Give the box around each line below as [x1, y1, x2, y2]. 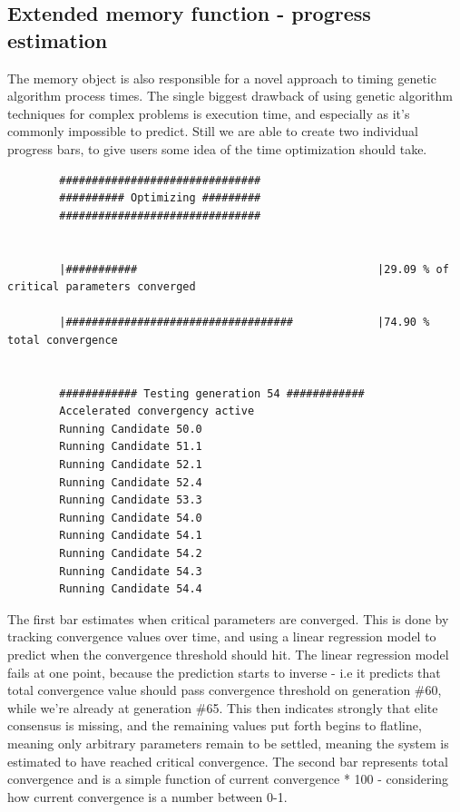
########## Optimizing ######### [59, 191, 261, 205]
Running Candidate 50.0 [59, 422, 202, 435]
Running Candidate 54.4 [59, 582, 202, 596]
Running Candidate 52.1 [59, 458, 202, 472]
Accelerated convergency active [59, 405, 255, 418]
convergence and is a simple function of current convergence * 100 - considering [7, 769, 449, 788]
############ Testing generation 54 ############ [59, 386, 365, 400]
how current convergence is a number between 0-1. [7, 787, 288, 806]
